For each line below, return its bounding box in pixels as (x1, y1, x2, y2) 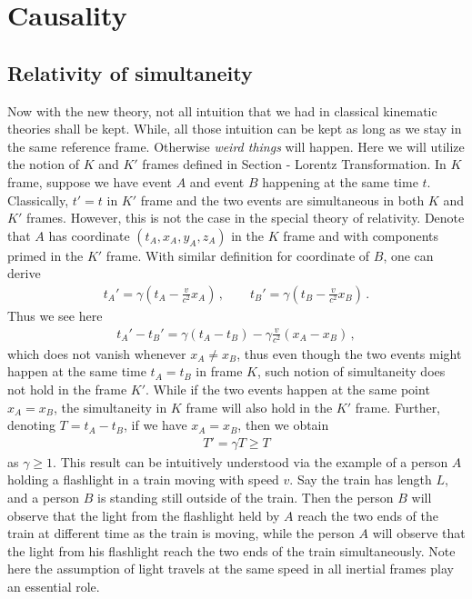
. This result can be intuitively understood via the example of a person (53, 452, 448, 471)
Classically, (7, 190, 69, 209)
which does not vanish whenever (7, 344, 186, 363)
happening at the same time (262, 172, 418, 191)
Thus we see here (7, 305, 103, 324)
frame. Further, (355, 397, 441, 416)
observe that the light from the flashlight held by (7, 505, 280, 524)
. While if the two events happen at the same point (146, 379, 430, 398)
